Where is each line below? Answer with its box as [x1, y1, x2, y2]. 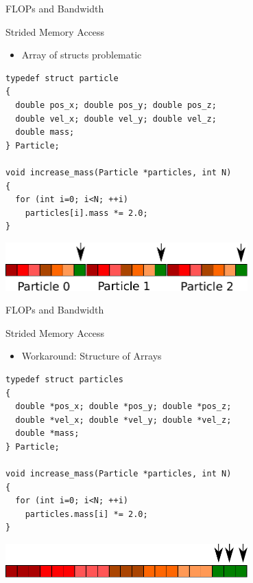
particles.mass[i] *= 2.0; [25, 509, 148, 519]
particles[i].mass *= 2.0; [25, 208, 148, 218]
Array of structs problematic [21, 47, 142, 62]
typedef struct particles [5, 374, 123, 384]
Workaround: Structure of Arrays [21, 349, 162, 363]
